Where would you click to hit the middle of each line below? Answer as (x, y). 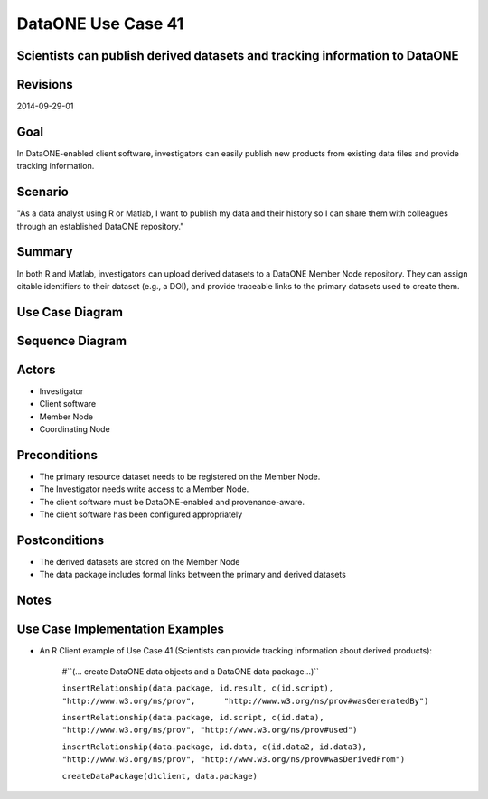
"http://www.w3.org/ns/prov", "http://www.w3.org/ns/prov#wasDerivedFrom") (234, 760)
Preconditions (57, 455)
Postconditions (60, 540)
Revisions (45, 85)
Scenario (43, 192)
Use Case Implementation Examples (121, 630)
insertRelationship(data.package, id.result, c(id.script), (198, 688)
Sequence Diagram (71, 340)
